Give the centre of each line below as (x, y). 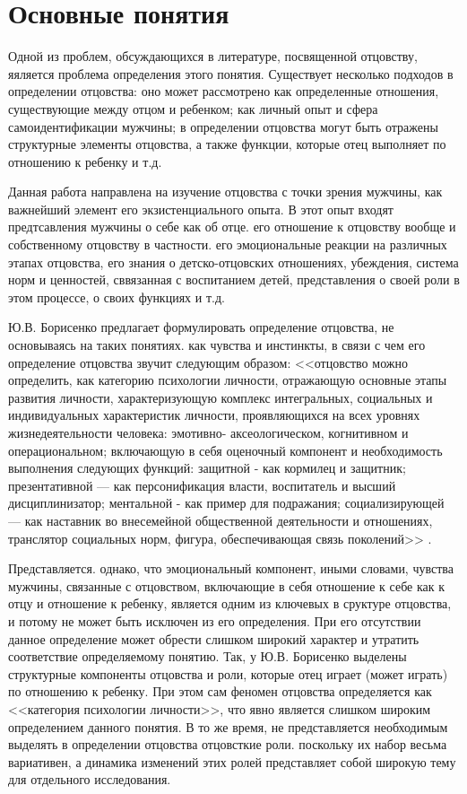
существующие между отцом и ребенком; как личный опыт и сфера (193, 108)
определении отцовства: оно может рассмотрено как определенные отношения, (224, 91)
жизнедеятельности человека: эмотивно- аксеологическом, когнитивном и (208, 432)
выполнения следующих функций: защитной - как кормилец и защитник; (207, 468)
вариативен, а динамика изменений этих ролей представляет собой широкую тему (232, 761)
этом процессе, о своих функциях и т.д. (117, 297)
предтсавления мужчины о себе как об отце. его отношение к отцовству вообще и (232, 227)
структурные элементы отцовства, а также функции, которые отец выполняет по (227, 144)
